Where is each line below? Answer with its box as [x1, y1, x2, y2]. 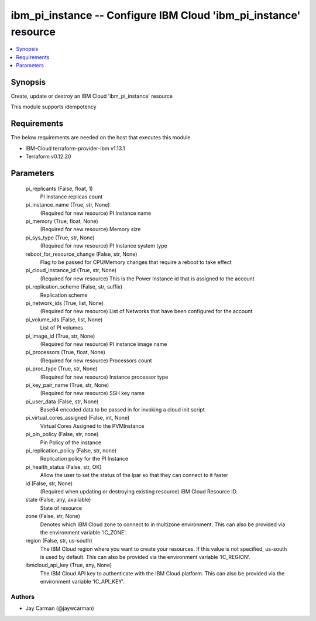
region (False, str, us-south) [25, 537, 93, 544]
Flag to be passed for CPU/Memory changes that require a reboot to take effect [40, 259, 232, 266]
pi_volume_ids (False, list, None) [25, 316, 103, 323]
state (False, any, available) [25, 496, 91, 503]
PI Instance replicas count [40, 193, 103, 200]
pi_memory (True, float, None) [25, 218, 99, 225]
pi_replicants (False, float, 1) [25, 185, 93, 192]
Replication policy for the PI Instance [40, 455, 129, 462]
